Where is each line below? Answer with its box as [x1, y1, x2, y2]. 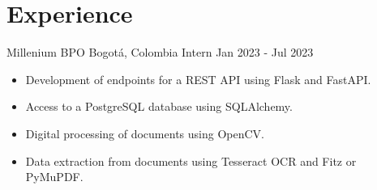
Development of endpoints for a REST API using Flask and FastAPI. [25, 70, 371, 87]
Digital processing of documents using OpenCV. [25, 125, 264, 141]
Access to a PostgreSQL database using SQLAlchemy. [25, 98, 293, 115]
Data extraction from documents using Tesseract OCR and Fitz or [25, 152, 357, 169]
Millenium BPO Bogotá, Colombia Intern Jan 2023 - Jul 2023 [6, 44, 314, 61]
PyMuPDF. [25, 168, 84, 185]
